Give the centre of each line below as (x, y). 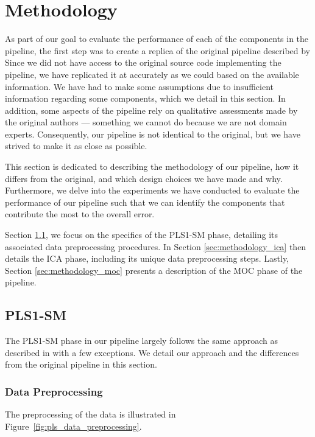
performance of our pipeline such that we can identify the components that (145, 202)
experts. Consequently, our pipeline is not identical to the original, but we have (153, 134)
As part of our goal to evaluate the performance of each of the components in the (157, 39)
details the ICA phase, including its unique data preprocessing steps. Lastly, (147, 258)
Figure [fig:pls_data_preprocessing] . (73, 426)
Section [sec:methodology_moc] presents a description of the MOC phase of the (154, 270)
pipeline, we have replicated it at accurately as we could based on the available (152, 74)
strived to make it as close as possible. (76, 146)
